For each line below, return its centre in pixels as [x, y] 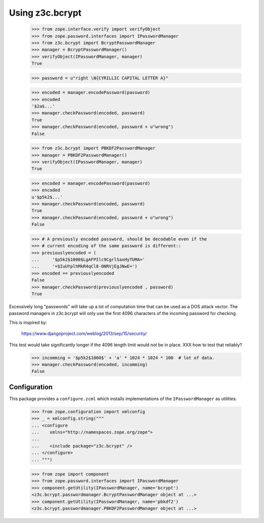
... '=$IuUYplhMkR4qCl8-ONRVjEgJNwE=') [85, 266]
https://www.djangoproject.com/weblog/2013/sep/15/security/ [84, 333]
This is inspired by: [28, 322]
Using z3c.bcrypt [45, 13]
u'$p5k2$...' [47, 197]
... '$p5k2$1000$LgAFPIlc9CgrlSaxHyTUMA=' [88, 260]
